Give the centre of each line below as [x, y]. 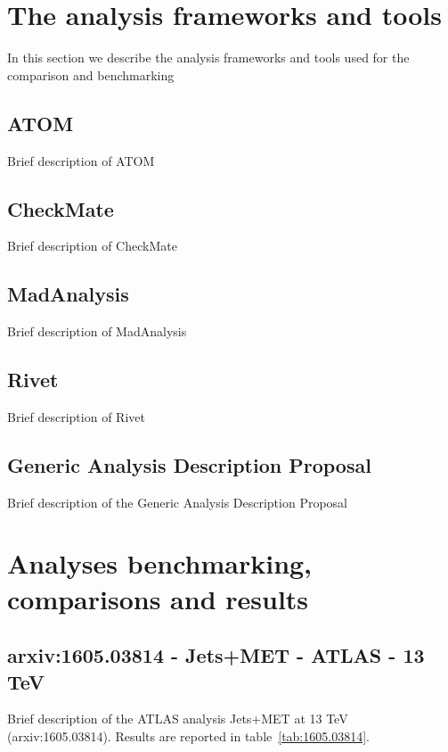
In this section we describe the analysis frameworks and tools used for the [208, 58]
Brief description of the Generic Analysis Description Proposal [178, 502]
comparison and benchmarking [91, 74]
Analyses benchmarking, [160, 563]
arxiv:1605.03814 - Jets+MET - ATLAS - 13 [216, 655]
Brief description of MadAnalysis [97, 331]
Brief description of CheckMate [92, 246]
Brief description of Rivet [76, 416]
